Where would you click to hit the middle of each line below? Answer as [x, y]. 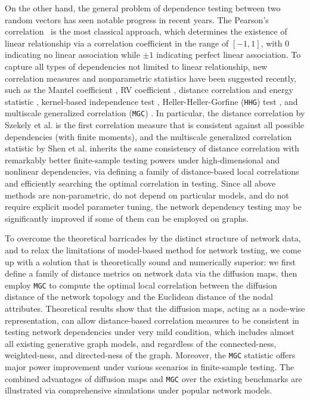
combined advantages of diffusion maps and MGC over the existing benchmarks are [154, 378]
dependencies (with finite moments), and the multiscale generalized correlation [148, 136]
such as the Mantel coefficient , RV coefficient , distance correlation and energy [149, 90]
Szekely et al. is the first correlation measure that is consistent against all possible [155, 125]
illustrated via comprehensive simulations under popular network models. [139, 390]
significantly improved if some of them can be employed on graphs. [127, 218]
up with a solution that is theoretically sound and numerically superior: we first [150, 261]
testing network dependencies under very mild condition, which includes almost [150, 332]
